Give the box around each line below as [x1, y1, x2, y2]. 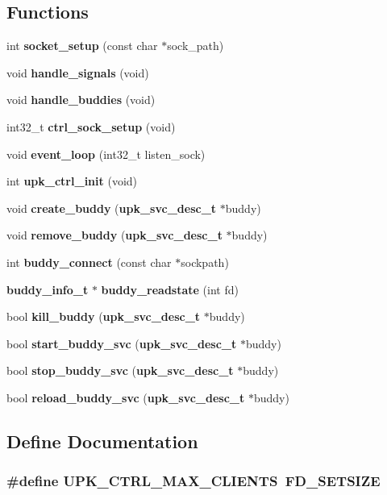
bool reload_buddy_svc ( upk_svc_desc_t [6, 389, 245, 406]
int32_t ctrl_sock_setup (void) [6, 118, 176, 135]
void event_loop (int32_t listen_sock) [6, 145, 206, 162]
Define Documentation [6, 428, 198, 453]
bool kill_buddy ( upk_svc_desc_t [6, 308, 201, 325]
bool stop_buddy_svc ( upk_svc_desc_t [6, 362, 234, 379]
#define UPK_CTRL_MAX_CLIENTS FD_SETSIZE [6, 471, 381, 491]
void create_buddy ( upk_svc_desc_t [6, 199, 217, 216]
